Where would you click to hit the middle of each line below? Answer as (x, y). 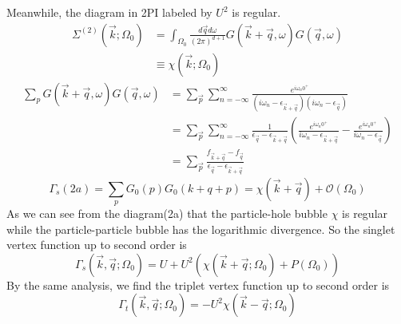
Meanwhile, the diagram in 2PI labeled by (109, 12)
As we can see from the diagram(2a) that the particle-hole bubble (167, 213)
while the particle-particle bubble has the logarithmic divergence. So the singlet (201, 229)
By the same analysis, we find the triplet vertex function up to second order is (198, 284)
